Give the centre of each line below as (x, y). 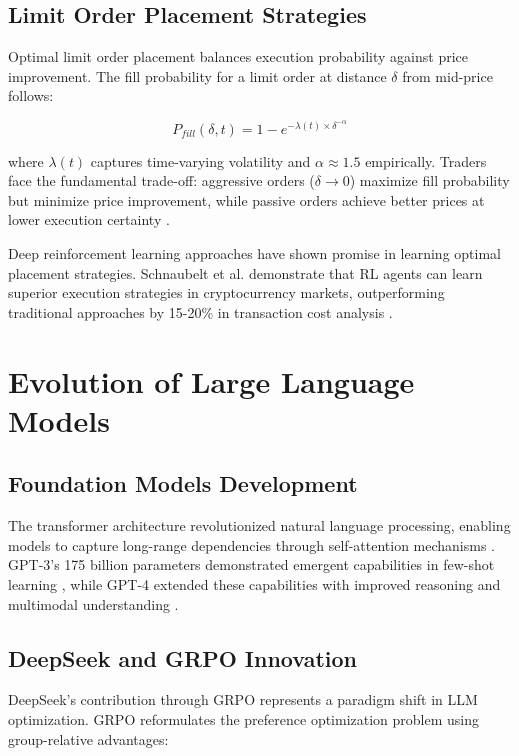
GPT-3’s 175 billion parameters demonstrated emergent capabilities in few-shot (251, 564)
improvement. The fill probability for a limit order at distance (197, 75)
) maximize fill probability (429, 180)
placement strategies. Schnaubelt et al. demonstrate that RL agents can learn (245, 272)
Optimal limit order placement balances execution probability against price (238, 56)
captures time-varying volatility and (200, 160)
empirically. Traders (426, 160)
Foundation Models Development (183, 483)
